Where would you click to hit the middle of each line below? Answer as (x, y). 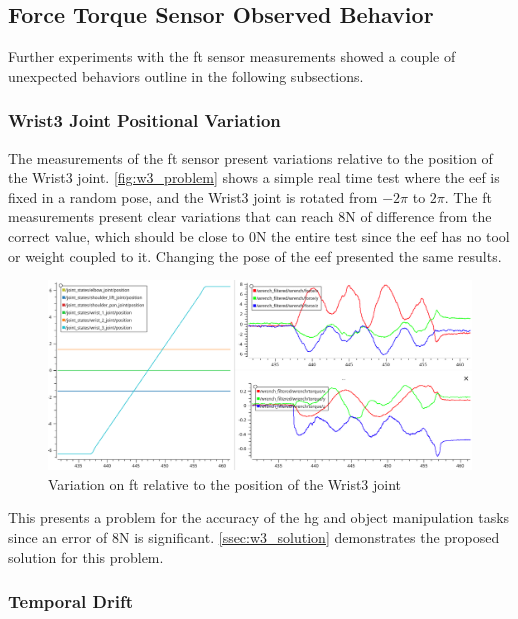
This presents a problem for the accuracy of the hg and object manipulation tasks (259, 517)
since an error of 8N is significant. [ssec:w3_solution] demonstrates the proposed (254, 537)
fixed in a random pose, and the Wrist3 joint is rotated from (193, 196)
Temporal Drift (71, 601)
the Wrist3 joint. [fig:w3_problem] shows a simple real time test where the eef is (254, 177)
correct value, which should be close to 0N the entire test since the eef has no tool (259, 235)
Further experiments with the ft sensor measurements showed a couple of (232, 56)
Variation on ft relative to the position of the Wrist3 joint (225, 483)
